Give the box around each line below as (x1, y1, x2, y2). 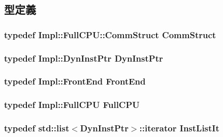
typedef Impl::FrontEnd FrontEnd (4, 75, 146, 88)
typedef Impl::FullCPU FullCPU (4, 98, 140, 111)
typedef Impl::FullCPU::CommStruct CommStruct (4, 28, 216, 41)
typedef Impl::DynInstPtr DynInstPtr (4, 51, 163, 64)
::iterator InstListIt (139, 122, 219, 134)
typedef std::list (4, 122, 70, 134)
